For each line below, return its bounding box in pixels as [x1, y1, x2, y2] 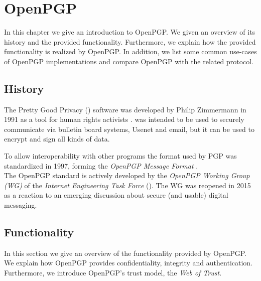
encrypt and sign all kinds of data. [4, 133, 110, 144]
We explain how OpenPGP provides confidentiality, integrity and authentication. [4, 257, 253, 268]
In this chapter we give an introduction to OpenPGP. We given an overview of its [4, 27, 255, 37]
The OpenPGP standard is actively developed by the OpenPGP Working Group [4, 170, 250, 181]
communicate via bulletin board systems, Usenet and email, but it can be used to [4, 123, 254, 134]
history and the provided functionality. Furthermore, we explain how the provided [4, 36, 256, 47]
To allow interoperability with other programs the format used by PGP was [4, 151, 237, 161]
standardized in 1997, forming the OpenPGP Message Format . [4, 160, 198, 171]
